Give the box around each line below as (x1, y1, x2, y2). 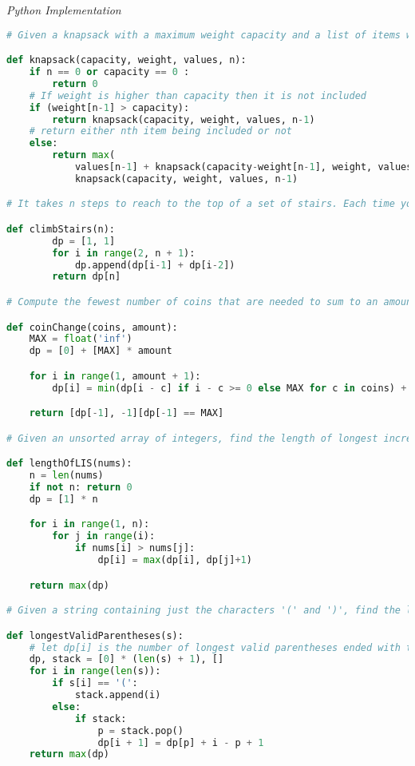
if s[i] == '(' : (52, 677, 138, 689)
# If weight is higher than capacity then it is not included (29, 89, 367, 101)
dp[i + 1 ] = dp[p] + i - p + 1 (97, 736, 264, 748)
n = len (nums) (29, 470, 104, 482)
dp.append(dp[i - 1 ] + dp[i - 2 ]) (74, 259, 235, 271)
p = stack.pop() (97, 724, 184, 736)
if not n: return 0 (29, 482, 132, 493)
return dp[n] (52, 271, 121, 283)
